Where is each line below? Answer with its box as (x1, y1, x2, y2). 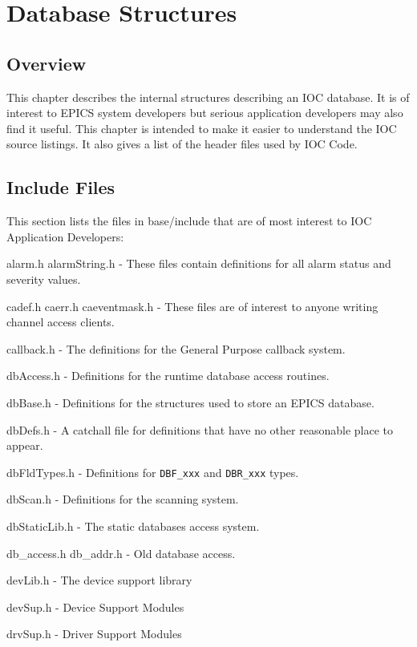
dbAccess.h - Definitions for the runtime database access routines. (6, 367, 330, 384)
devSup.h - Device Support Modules (6, 598, 184, 615)
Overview (6, 51, 87, 75)
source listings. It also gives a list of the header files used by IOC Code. (6, 135, 358, 152)
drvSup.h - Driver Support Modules (6, 625, 182, 642)
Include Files (6, 175, 115, 200)
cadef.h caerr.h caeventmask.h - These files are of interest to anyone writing (6, 297, 379, 314)
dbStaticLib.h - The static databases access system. (6, 517, 260, 534)
